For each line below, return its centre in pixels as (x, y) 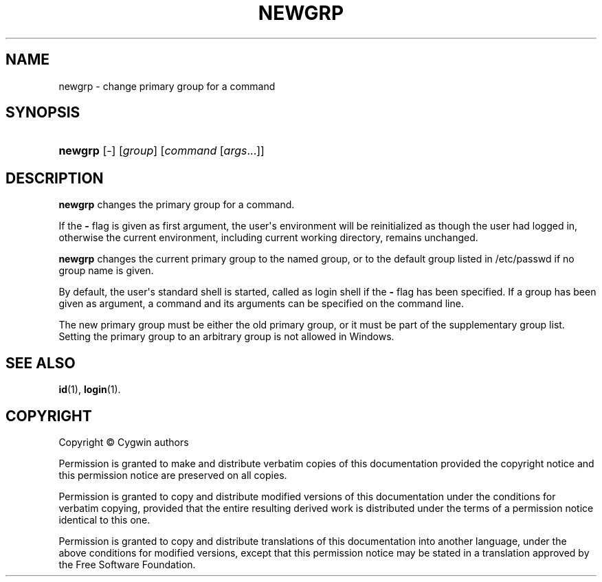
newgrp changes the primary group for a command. (177, 205)
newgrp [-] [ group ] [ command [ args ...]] (161, 151)
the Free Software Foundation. (127, 564)
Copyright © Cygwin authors (124, 442)
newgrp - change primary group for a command (167, 86)
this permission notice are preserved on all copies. (173, 475)
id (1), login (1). (90, 390)
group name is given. (106, 271)
